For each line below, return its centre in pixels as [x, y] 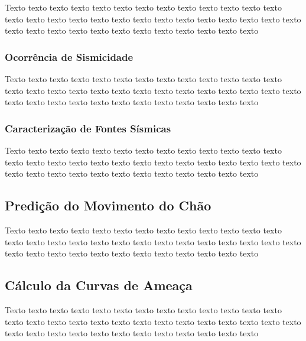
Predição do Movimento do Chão [108, 205]
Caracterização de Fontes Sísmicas [88, 128]
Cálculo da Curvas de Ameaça [99, 285]
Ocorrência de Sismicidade [69, 56]
